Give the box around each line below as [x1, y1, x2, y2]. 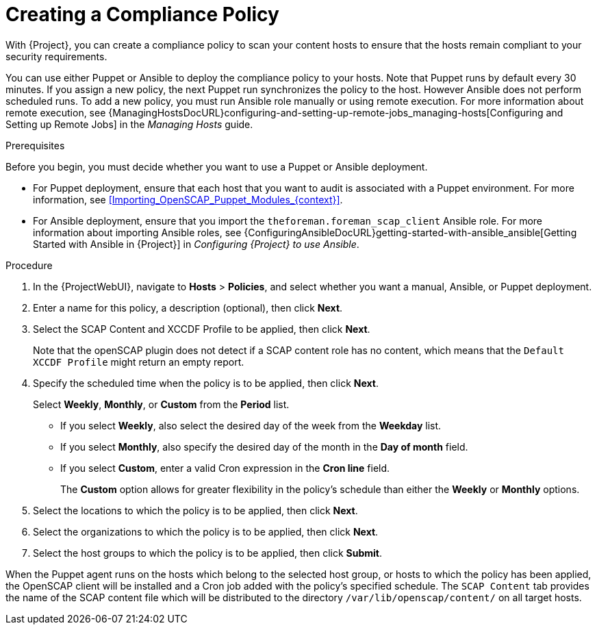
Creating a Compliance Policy [5, 3, 279, 26]
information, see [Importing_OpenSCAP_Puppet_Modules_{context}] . [33, 193, 343, 205]
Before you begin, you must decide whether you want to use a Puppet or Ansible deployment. [5, 160, 428, 173]
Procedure [5, 259, 53, 271]
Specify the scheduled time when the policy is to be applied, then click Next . [33, 377, 379, 389]
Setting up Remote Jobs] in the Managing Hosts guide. [5, 118, 253, 130]
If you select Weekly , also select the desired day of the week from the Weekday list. [60, 419, 442, 431]
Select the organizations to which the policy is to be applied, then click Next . [33, 525, 379, 538]
